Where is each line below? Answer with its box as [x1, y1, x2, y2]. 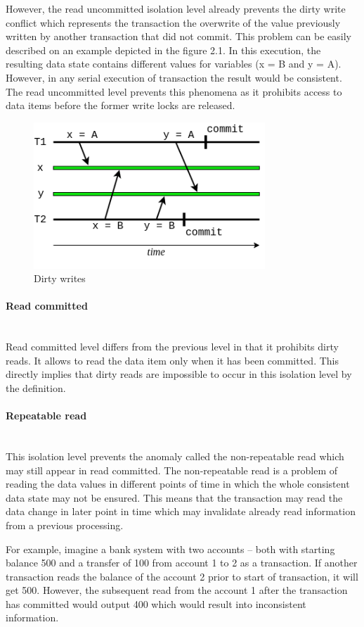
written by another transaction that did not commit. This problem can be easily [6, 29, 351, 44]
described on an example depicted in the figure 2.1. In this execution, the [6, 42, 321, 57]
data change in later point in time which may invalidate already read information [6, 504, 356, 519]
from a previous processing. [6, 517, 124, 532]
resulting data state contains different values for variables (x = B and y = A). [6, 56, 342, 71]
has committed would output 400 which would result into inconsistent [6, 596, 306, 611]
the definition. [6, 380, 66, 395]
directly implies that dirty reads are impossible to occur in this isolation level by [6, 367, 352, 381]
